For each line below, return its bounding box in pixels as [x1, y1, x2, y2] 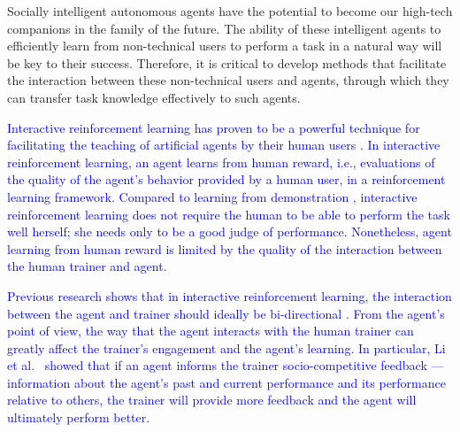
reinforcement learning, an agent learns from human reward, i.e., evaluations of [7, 152, 435, 171]
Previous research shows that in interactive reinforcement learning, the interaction [7, 286, 452, 305]
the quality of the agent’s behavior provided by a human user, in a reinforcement [7, 170, 446, 189]
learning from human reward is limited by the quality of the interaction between [7, 239, 442, 258]
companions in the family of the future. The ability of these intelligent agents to [7, 19, 441, 37]
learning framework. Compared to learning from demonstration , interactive [7, 187, 418, 205]
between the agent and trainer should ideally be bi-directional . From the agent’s [7, 304, 445, 322]
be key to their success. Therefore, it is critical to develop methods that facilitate [7, 53, 447, 72]
